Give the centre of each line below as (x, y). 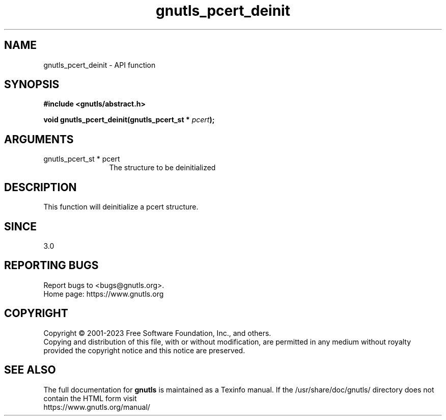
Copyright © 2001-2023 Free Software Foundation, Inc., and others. (157, 333)
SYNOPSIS (32, 85)
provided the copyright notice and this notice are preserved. (144, 350)
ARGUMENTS (39, 139)
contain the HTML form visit (90, 398)
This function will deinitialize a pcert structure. (121, 207)
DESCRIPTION (40, 187)
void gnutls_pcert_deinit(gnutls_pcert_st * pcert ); (129, 120)
